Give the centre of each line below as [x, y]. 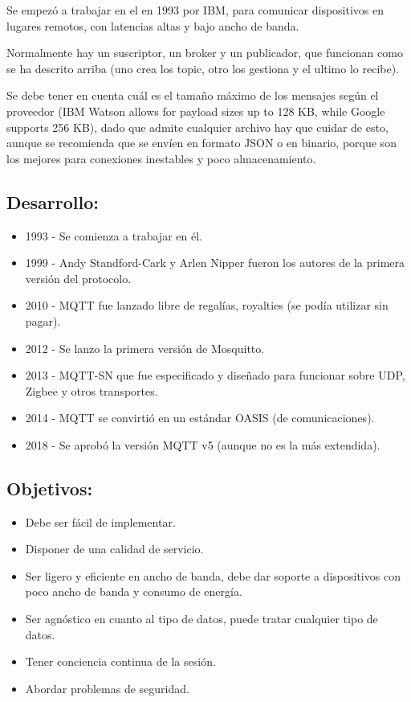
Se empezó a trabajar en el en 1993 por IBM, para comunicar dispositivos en [195, 10]
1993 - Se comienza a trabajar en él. [114, 235]
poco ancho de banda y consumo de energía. [134, 591]
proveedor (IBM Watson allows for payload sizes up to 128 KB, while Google [196, 111]
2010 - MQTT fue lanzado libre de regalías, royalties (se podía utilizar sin [207, 305]
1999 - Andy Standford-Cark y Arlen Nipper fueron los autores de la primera [215, 263]
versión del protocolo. [78, 278]
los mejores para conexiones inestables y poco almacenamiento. [161, 158]
